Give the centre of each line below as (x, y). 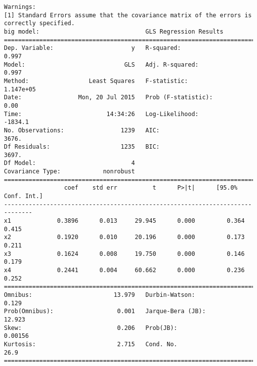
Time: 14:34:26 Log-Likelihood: (101, 114)
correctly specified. (40, 23)
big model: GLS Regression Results (114, 31)
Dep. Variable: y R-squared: (92, 48)
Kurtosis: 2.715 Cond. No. (91, 344)
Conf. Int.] (23, 196)
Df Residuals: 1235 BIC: (82, 147)
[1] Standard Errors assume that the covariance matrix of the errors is (128, 15)
